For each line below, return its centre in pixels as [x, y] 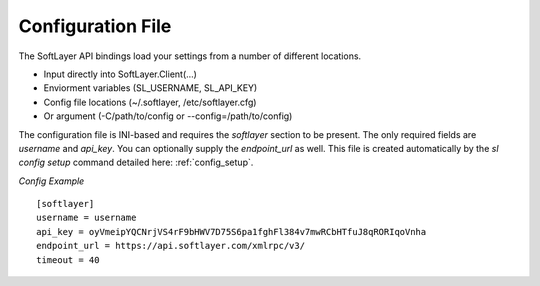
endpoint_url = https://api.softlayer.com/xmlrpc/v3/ [170, 246]
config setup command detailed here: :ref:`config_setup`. [136, 162]
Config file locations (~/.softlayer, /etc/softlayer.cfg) [150, 102]
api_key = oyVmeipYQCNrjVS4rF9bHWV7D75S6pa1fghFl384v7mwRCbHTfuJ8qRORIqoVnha [231, 231]
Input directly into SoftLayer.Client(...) [120, 74]
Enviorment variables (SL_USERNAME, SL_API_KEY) [150, 88]
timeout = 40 [68, 259]
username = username [86, 218]
